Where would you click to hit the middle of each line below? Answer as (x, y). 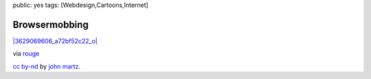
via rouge (26, 54)
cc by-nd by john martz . (47, 66)
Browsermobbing (50, 24)
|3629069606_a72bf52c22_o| (55, 41)
